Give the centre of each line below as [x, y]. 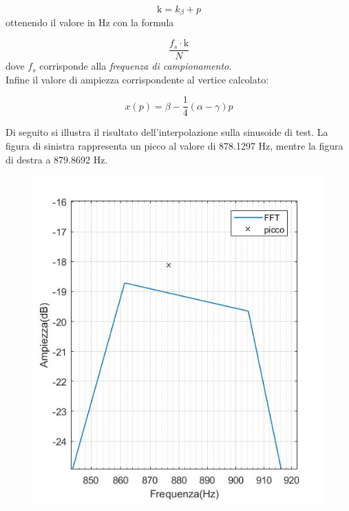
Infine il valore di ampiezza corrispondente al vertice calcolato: [137, 79]
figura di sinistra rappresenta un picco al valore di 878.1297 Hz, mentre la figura [174, 145]
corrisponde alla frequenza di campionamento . [136, 66]
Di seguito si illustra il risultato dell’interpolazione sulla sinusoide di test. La [167, 132]
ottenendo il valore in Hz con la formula [90, 22]
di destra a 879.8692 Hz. [57, 159]
